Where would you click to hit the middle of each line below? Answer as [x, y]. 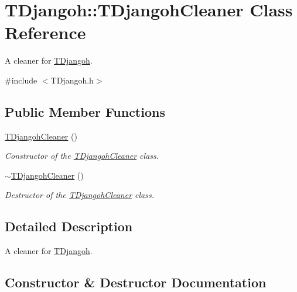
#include [21, 80]
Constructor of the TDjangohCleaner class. [82, 156]
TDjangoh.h [72, 80]
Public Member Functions [85, 111]
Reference [45, 32]
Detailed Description [69, 226]
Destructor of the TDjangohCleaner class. [80, 195]
